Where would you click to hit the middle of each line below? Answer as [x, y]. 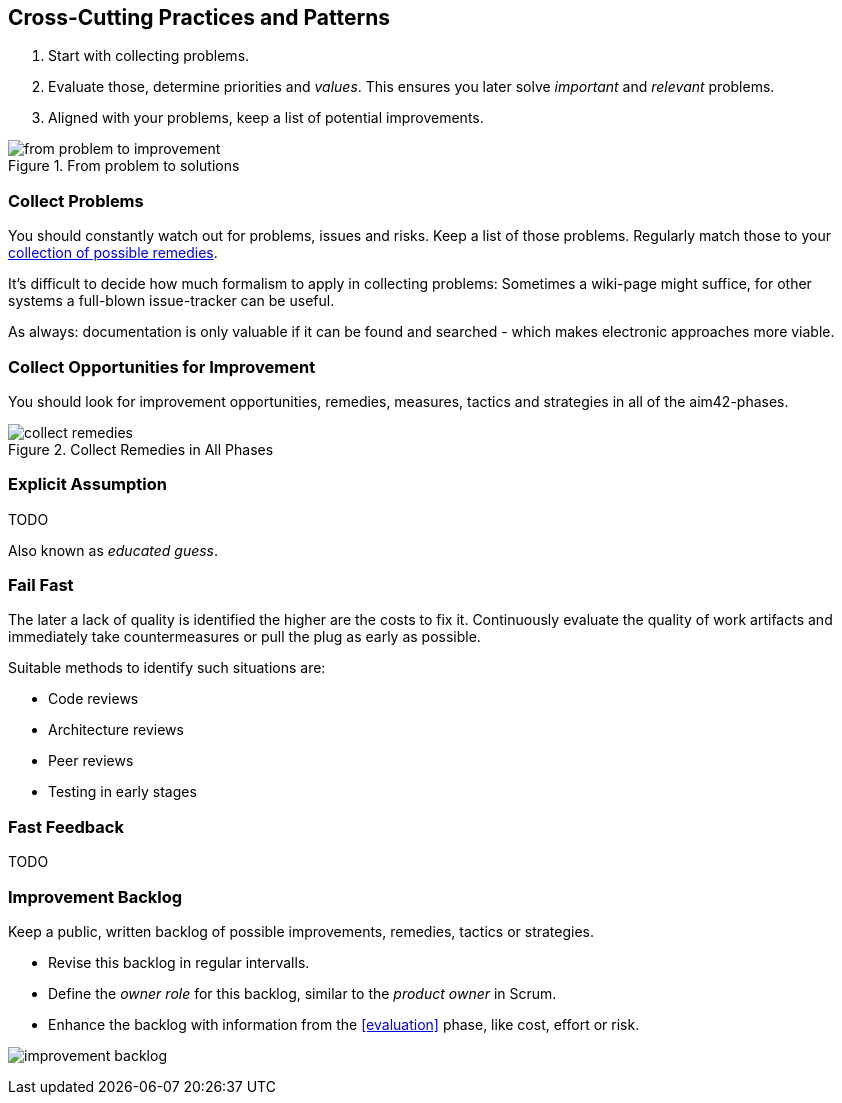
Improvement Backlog [95, 896]
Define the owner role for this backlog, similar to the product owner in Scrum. [302, 993]
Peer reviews [91, 761]
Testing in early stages [122, 792]
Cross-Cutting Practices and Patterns [199, 17]
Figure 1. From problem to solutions [124, 166]
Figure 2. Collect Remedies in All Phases [141, 449]
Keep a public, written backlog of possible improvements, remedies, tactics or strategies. [301, 931]
